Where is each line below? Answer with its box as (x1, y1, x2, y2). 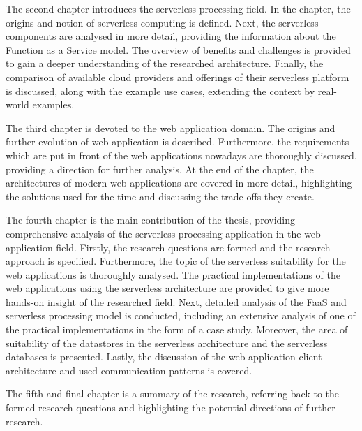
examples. (32, 97, 75, 112)
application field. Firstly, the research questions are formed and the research (6, 240, 331, 254)
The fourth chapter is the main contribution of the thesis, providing (6, 212, 295, 227)
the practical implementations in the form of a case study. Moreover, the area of (6, 322, 348, 337)
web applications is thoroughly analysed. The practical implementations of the (6, 267, 340, 282)
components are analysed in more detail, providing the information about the (6, 29, 336, 43)
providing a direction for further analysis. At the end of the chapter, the (6, 161, 314, 176)
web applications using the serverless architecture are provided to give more (6, 281, 329, 295)
